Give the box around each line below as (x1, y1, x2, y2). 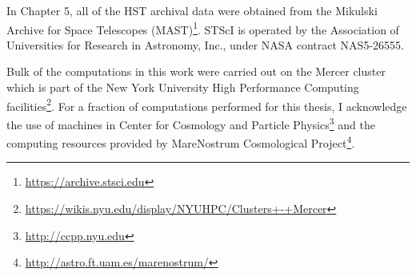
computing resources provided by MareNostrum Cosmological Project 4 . (6, 132, 355, 151)
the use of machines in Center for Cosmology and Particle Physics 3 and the (6, 113, 375, 132)
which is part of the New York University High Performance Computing (6, 79, 359, 96)
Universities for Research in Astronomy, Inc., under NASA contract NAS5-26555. (6, 36, 404, 53)
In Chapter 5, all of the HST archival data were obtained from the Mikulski (6, 2, 378, 18)
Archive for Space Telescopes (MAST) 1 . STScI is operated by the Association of (6, 18, 399, 37)
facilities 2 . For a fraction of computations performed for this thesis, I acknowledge (6, 95, 407, 114)
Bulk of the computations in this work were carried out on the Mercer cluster (6, 63, 386, 80)
